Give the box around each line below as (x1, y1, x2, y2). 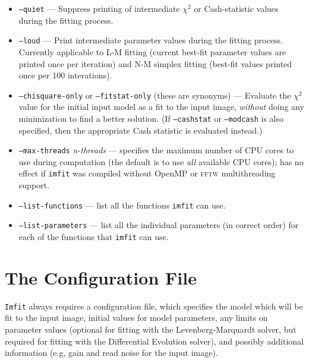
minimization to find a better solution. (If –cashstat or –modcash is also (18, 112, 283, 124)
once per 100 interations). (18, 69, 112, 81)
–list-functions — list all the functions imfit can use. (18, 198, 226, 211)
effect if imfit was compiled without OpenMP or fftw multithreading (18, 167, 276, 179)
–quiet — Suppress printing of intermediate (18, 2, 180, 14)
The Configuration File (5, 265, 197, 289)
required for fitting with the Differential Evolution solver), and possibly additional (5, 334, 304, 347)
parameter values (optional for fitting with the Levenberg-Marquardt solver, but (5, 323, 297, 336)
